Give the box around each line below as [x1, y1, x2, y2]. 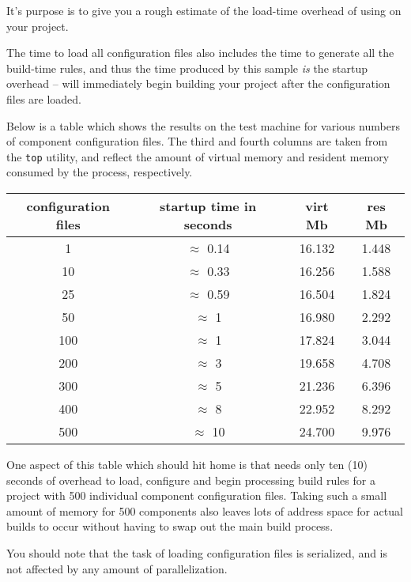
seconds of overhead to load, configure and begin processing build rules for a [6, 471, 375, 488]
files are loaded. [6, 90, 82, 107]
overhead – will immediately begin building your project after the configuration [6, 75, 390, 92]
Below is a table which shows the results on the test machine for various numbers [6, 117, 400, 134]
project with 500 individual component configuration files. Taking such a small [6, 487, 387, 504]
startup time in [160, 197, 257, 215]
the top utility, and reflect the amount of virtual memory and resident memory [6, 148, 390, 164]
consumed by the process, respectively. [6, 164, 193, 180]
